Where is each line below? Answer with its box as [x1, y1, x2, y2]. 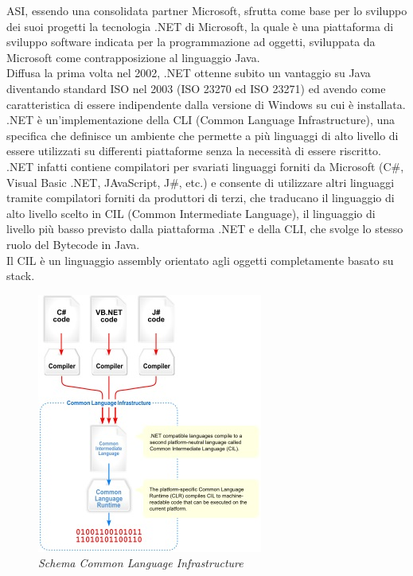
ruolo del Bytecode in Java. [6, 235, 140, 252]
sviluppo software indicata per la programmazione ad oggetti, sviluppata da [6, 33, 376, 50]
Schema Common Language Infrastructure [38, 555, 244, 571]
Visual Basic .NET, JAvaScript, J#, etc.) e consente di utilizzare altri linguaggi [6, 173, 395, 190]
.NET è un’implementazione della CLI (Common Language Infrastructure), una [6, 111, 395, 128]
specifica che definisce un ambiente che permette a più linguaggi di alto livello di [6, 126, 399, 143]
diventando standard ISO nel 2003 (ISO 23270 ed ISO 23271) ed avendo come [6, 80, 386, 96]
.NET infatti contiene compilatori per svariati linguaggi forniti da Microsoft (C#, [6, 158, 404, 174]
